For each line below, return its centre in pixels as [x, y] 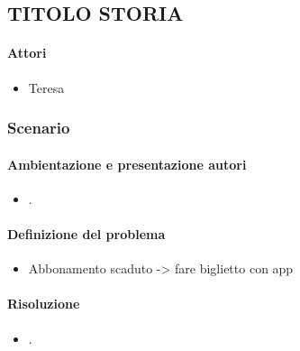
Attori [27, 53]
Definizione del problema [86, 234]
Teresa [46, 87]
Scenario [39, 128]
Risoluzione [44, 304]
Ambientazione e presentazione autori [127, 164]
